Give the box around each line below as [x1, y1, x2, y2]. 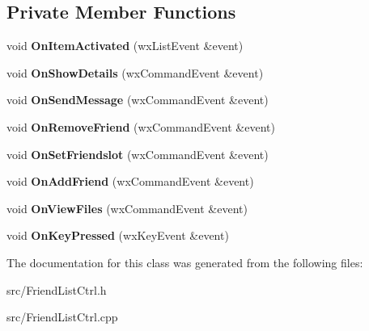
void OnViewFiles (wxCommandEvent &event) [6, 199, 248, 216]
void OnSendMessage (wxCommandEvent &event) [6, 91, 269, 108]
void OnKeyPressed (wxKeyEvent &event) [6, 227, 229, 244]
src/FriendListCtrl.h [6, 281, 107, 298]
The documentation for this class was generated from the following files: [6, 253, 363, 270]
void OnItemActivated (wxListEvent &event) [6, 37, 244, 54]
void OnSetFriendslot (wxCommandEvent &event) [6, 145, 269, 162]
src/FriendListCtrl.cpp [6, 308, 118, 325]
